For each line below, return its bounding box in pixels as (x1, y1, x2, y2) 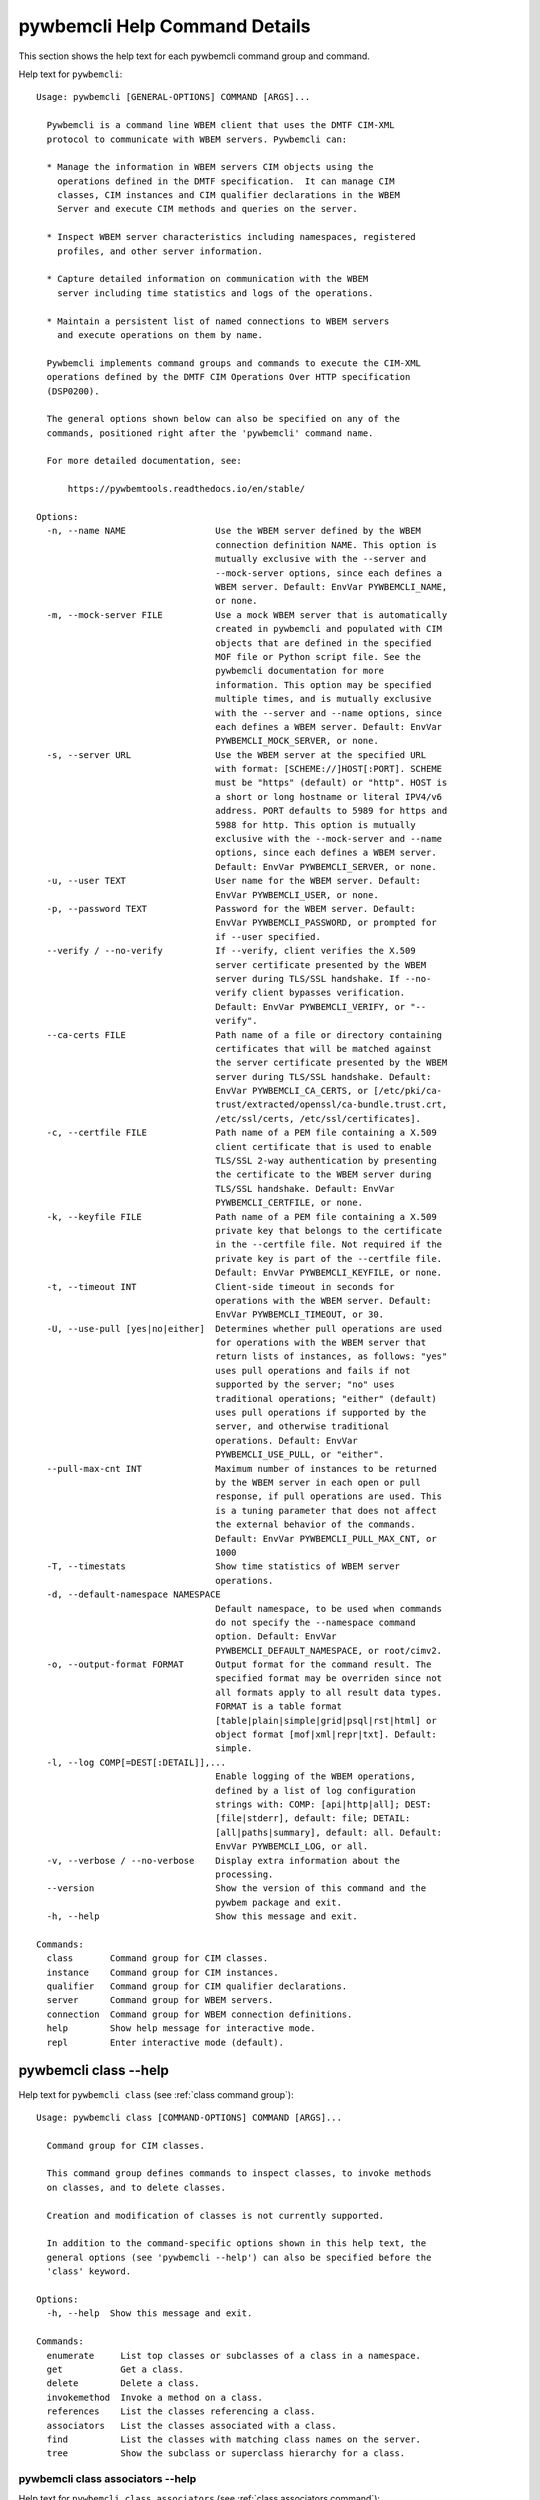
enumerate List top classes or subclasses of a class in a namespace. (46, 2350, 422, 2361)
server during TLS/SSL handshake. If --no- (215, 973, 432, 984)
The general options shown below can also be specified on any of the (46, 413, 400, 425)
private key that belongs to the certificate (215, 1225, 443, 1236)
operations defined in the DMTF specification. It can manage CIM (56, 175, 395, 187)
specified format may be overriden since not (215, 1673, 443, 1684)
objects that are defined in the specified (215, 637, 432, 649)
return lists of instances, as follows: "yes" (215, 1351, 448, 1362)
